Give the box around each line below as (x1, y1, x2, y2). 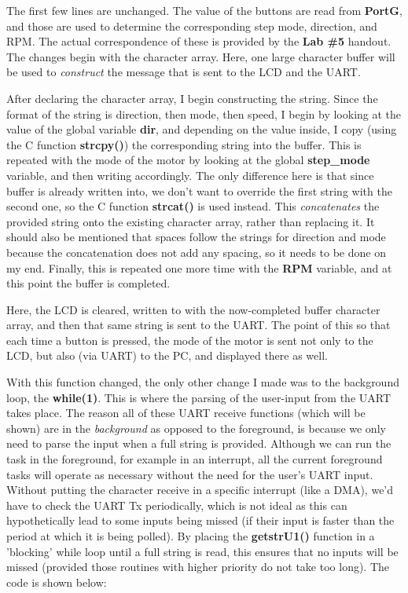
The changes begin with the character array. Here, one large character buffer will (6, 48, 395, 64)
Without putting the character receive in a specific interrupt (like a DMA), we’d (6, 481, 394, 498)
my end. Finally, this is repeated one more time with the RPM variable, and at (6, 259, 392, 276)
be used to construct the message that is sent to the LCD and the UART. (6, 64, 361, 80)
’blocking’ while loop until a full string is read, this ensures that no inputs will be (6, 543, 399, 559)
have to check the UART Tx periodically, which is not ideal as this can (6, 496, 347, 513)
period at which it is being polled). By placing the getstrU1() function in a (6, 528, 375, 544)
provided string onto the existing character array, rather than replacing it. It (6, 213, 375, 229)
